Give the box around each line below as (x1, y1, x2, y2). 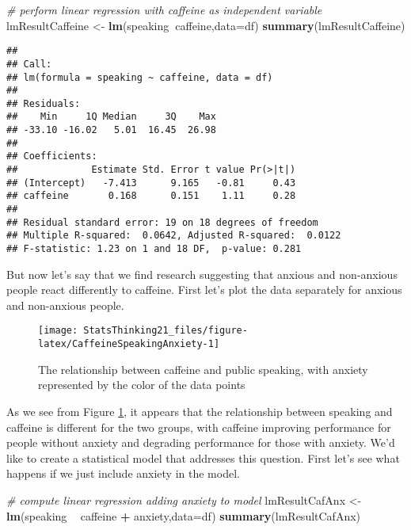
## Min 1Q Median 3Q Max (6, 111, 216, 123)
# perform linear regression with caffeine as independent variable (6, 2, 322, 17)
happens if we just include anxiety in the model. (6, 465, 240, 482)
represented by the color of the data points (38, 376, 245, 393)
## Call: (6, 58, 52, 70)
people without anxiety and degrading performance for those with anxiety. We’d (6, 434, 395, 451)
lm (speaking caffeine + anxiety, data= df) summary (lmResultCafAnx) (6, 507, 361, 524)
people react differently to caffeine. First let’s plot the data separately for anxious (6, 281, 402, 298)
